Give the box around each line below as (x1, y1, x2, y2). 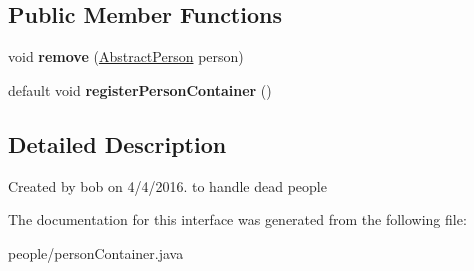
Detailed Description (8, 128, 227, 159)
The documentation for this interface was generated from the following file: (8, 209, 467, 230)
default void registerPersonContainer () (8, 79, 272, 100)
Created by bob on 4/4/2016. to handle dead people (8, 175, 327, 196)
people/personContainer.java (8, 242, 184, 263)
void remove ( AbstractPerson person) (8, 46, 244, 67)
